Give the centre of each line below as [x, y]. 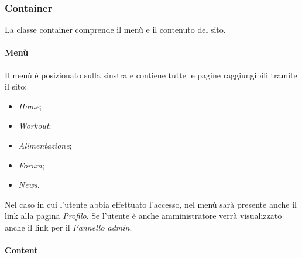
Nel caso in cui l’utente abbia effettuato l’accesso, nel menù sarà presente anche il [151, 204]
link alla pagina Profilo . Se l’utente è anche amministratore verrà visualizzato [143, 216]
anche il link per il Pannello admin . [68, 227]
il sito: [16, 86]
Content [21, 250]
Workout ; [35, 125]
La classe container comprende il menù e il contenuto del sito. [115, 30]
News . [29, 185]
